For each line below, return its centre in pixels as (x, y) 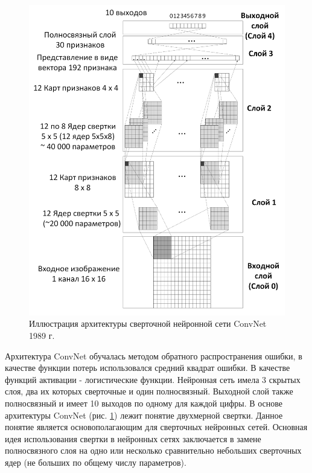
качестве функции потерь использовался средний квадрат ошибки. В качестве (148, 368)
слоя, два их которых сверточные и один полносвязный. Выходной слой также (149, 391)
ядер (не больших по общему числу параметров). (96, 462)
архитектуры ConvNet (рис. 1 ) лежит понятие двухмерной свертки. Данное (144, 415)
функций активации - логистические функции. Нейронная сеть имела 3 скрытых (153, 379)
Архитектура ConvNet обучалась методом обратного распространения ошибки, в (154, 356)
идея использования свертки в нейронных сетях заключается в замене (133, 438)
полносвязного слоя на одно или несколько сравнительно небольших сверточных (153, 450)
